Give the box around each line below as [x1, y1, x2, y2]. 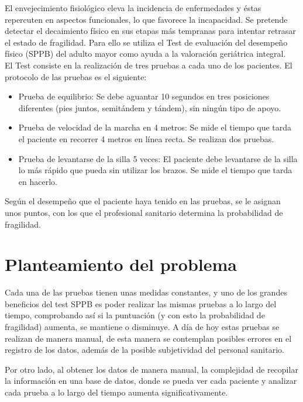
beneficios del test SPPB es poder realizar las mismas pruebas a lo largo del [5, 297, 277, 310]
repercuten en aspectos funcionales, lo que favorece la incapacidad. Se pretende [5, 13, 288, 25]
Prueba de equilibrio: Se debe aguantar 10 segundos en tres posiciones [18, 90, 270, 102]
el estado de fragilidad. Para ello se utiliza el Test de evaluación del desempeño [5, 36, 288, 48]
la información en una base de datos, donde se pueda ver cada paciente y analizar [5, 374, 297, 387]
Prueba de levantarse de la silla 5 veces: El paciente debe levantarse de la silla [18, 152, 298, 164]
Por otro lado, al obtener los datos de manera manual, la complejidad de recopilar [5, 363, 298, 375]
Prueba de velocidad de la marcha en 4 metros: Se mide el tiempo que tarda [18, 121, 292, 133]
